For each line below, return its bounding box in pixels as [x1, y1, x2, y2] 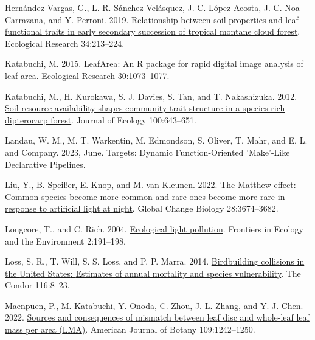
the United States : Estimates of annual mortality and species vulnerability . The [5, 266, 301, 279]
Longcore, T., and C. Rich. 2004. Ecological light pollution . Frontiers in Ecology [5, 222, 303, 235]
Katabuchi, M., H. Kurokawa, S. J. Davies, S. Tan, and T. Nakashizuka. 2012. [5, 89, 297, 102]
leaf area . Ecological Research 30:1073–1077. [5, 69, 170, 82]
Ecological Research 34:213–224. [5, 36, 125, 49]
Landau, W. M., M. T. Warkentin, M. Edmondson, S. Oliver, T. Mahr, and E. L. [5, 134, 308, 147]
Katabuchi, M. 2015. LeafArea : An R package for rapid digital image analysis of [5, 57, 303, 70]
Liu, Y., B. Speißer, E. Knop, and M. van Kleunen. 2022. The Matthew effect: [5, 178, 296, 191]
